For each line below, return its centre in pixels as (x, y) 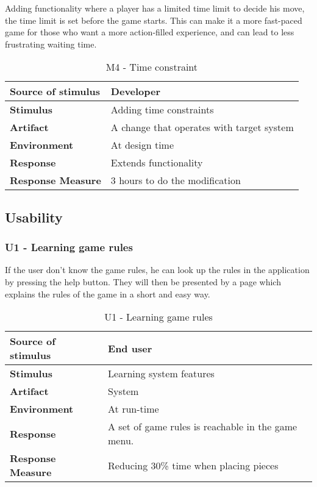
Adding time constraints (162, 110)
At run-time (134, 409)
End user (130, 348)
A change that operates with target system (202, 127)
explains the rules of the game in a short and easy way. (108, 293)
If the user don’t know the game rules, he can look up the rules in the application (157, 270)
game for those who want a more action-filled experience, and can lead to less (150, 32)
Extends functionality (157, 163)
